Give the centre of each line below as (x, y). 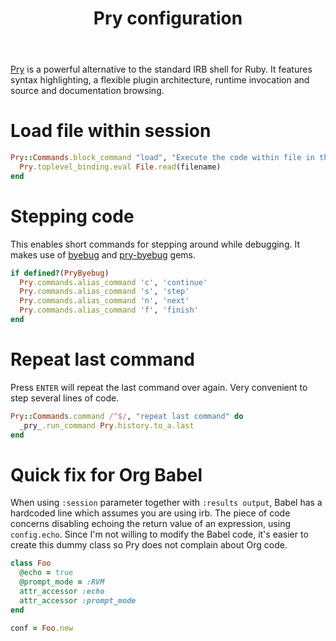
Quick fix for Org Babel (106, 474)
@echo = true (46, 573)
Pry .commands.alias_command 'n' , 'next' (104, 301)
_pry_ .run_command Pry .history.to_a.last (107, 425)
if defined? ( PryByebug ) (60, 273)
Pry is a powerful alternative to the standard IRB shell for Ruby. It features (161, 69)
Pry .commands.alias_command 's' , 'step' (104, 292)
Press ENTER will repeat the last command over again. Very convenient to (159, 387)
